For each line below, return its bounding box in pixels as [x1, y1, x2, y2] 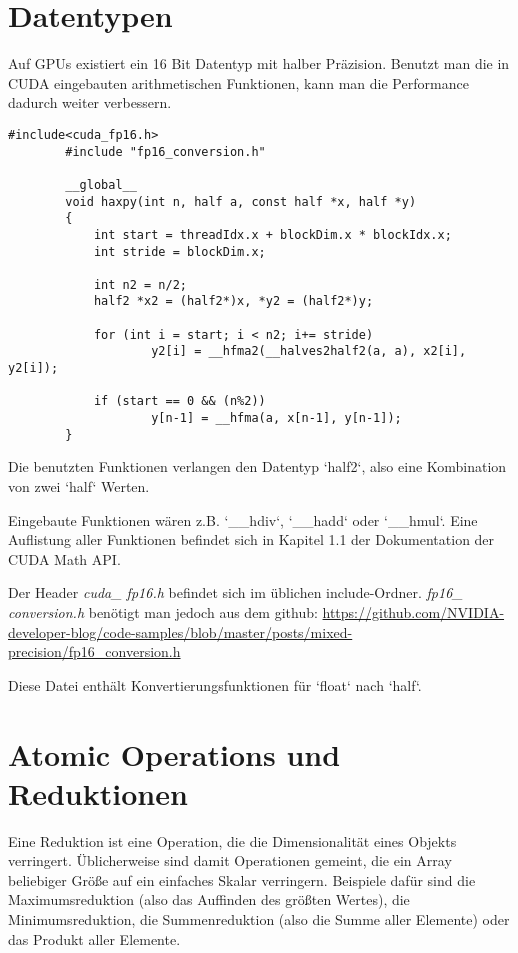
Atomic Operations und [8, 733, 341, 774]
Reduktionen [8, 772, 188, 813]
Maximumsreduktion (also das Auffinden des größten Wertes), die [8, 889, 410, 910]
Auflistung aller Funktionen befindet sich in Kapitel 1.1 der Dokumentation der [8, 529, 495, 550]
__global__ [65, 177, 137, 192]
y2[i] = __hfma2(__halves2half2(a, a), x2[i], [151, 344, 467, 359]
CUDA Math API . [8, 548, 121, 569]
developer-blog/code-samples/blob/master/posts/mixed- [8, 621, 353, 642]
